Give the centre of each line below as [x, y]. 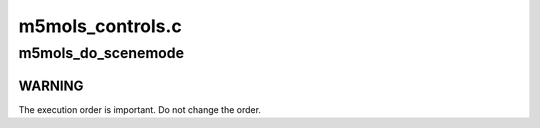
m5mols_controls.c [100, 26]
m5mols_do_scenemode [101, 53]
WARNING [51, 85]
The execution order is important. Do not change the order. [140, 109]
